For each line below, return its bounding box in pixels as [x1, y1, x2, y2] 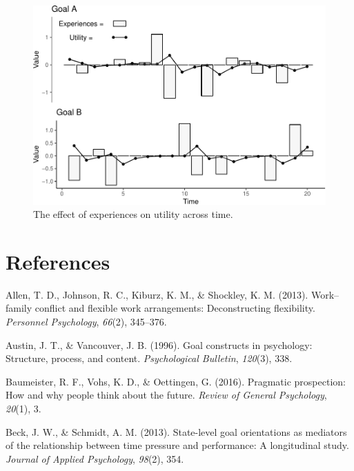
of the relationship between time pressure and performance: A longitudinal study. [6, 438, 349, 452]
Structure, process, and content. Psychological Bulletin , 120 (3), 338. [6, 351, 293, 365]
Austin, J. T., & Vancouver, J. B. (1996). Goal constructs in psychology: [6, 337, 313, 352]
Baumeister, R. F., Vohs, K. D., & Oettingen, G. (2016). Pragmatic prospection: [6, 374, 346, 388]
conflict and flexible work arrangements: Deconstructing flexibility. [35, 301, 315, 315]
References [6, 247, 110, 275]
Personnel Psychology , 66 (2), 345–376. [6, 314, 167, 329]
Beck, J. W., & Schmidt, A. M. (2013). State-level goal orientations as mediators [6, 424, 347, 439]
